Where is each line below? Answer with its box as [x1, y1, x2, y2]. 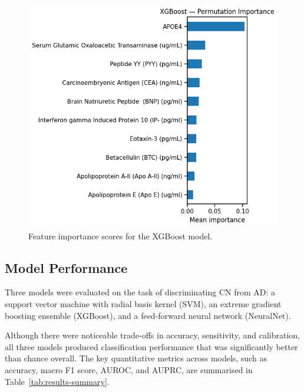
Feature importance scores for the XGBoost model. [28, 229, 213, 242]
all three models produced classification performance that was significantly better [5, 340, 298, 353]
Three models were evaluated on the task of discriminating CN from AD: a [5, 286, 276, 298]
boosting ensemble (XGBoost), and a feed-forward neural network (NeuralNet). [5, 309, 291, 321]
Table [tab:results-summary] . [5, 375, 110, 387]
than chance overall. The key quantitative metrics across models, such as [5, 352, 267, 364]
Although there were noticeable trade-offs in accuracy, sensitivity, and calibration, [5, 329, 300, 341]
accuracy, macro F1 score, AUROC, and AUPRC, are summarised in [5, 363, 253, 375]
